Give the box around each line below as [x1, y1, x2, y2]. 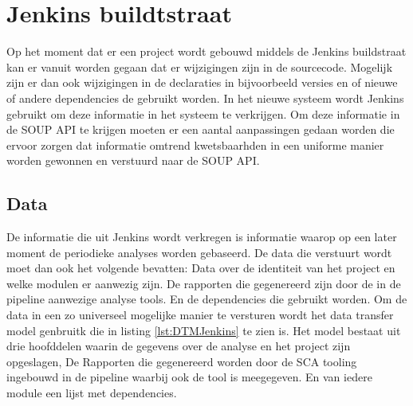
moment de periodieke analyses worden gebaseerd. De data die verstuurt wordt [6, 244, 392, 260]
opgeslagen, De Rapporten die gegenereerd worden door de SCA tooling [6, 353, 357, 369]
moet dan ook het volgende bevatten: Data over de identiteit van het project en [6, 260, 395, 276]
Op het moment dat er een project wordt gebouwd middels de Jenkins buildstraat [6, 43, 407, 60]
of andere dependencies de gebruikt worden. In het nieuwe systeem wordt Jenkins [6, 89, 404, 106]
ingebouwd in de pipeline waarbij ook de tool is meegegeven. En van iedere [6, 369, 372, 385]
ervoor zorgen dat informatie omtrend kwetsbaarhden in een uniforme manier [6, 136, 384, 153]
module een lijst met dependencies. [6, 385, 177, 401]
